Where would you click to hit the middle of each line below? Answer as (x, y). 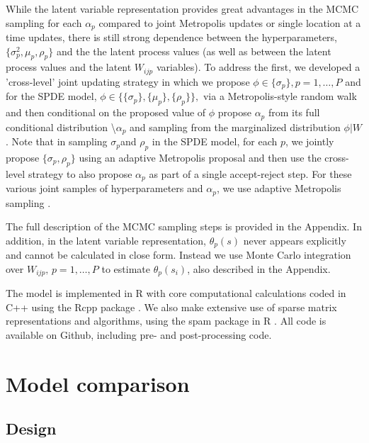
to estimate (126, 268)
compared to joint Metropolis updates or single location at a (230, 22)
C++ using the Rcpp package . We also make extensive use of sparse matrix (171, 307)
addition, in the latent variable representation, (106, 240)
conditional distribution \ (61, 127)
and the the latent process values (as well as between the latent (194, 51)
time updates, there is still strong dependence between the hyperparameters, (172, 37)
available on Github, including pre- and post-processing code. (139, 335)
